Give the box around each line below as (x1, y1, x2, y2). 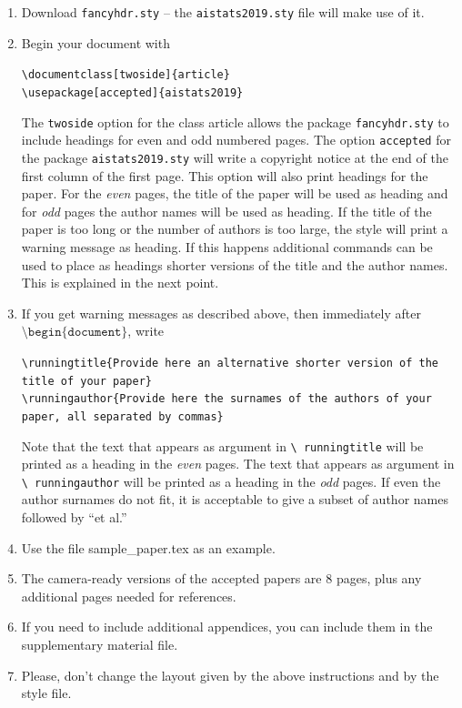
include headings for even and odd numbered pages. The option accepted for (21, 130, 451, 149)
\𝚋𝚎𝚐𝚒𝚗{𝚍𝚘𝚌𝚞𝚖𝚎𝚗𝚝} (21, 326, 128, 339)
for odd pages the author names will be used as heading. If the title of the (21, 201, 432, 220)
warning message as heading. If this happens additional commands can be (21, 237, 433, 256)
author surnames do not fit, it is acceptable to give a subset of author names (21, 490, 448, 509)
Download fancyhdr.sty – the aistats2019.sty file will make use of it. (21, 3, 425, 21)
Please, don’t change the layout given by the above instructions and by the (21, 665, 439, 684)
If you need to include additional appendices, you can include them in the (21, 617, 433, 636)
